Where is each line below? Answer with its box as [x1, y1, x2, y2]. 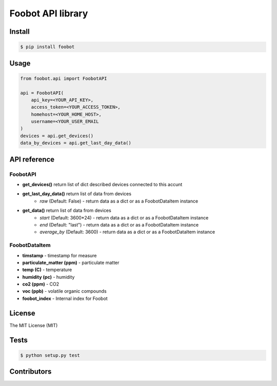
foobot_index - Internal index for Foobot [22, 295, 108, 301]
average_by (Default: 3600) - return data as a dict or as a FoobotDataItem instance [39, 229, 215, 235]
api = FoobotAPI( [20, 90, 64, 96]
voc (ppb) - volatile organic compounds [22, 288, 107, 294]
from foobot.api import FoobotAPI [20, 75, 107, 82]
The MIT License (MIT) [9, 322, 58, 328]
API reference [9, 155, 55, 164]
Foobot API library [9, 8, 88, 19]
